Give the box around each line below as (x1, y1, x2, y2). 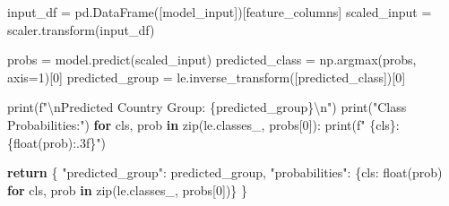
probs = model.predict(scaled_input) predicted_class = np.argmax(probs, (7, 50, 417, 69)
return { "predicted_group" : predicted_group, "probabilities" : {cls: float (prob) (7, 163, 443, 182)
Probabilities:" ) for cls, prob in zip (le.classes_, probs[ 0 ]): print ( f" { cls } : (7, 115, 400, 133)
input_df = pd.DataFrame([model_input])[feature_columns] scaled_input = (7, 3, 432, 21)
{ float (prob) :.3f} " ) (7, 133, 106, 151)
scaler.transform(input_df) (7, 20, 155, 39)
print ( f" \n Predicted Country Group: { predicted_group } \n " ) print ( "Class (7, 98, 407, 116)
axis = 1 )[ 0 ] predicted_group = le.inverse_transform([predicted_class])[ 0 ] (7, 67, 406, 86)
